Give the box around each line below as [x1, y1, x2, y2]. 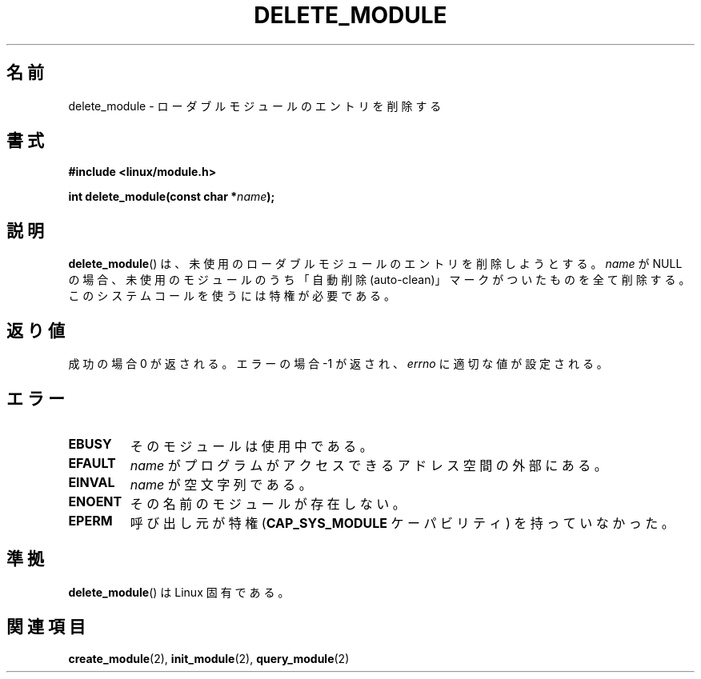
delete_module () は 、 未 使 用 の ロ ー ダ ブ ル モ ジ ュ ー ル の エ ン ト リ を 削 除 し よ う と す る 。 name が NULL [68, 257, 683, 271]
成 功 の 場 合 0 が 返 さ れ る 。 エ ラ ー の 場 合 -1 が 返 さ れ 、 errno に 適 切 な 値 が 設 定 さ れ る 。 [68, 357, 608, 371]
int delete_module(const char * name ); [68, 190, 275, 204]
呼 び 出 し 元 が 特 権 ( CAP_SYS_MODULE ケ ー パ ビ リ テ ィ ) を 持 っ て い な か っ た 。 [130, 514, 675, 531]
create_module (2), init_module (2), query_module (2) [68, 651, 350, 665]
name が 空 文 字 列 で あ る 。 [130, 476, 312, 493]
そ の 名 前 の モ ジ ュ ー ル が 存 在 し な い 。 [130, 495, 406, 512]
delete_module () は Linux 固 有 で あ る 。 [68, 585, 290, 599]
